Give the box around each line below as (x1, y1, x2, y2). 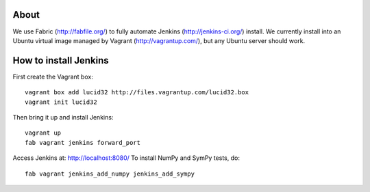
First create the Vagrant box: (12, 72, 94, 81)
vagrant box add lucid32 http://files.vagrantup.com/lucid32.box (25, 89, 249, 96)
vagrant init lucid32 (25, 98, 97, 106)
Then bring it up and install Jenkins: (12, 113, 114, 121)
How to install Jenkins (12, 55, 109, 66)
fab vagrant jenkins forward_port (25, 139, 140, 146)
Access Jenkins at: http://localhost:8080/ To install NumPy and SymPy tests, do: (12, 154, 240, 162)
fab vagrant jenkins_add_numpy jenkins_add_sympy (25, 169, 195, 178)
